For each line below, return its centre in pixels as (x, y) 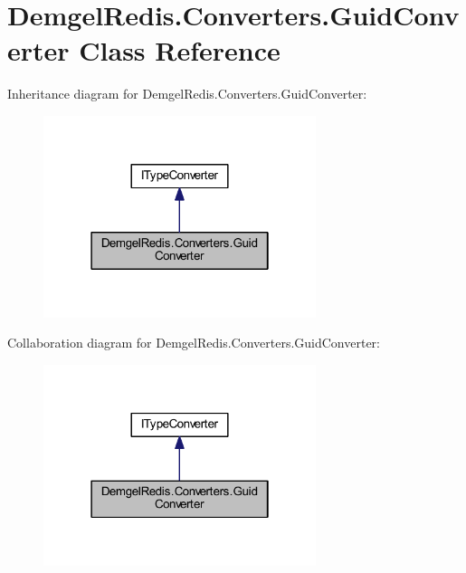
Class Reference (180, 50)
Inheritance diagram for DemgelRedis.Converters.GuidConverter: (187, 94)
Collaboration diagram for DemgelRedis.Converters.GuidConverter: (194, 343)
